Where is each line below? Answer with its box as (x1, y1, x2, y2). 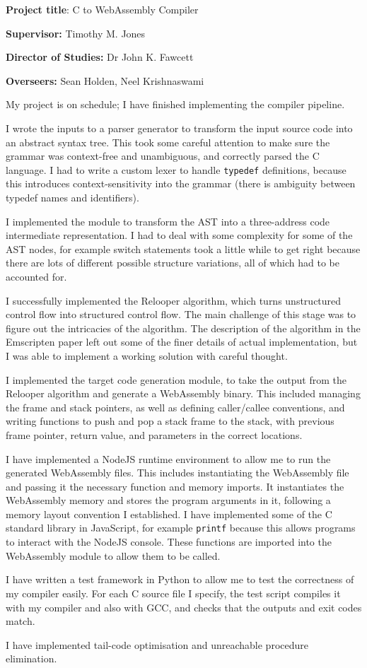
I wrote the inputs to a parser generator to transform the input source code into (6, 120, 353, 135)
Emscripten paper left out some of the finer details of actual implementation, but (6, 334, 358, 349)
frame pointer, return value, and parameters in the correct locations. (6, 427, 303, 442)
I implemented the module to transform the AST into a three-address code (6, 213, 330, 228)
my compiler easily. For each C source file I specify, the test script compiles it (6, 585, 341, 600)
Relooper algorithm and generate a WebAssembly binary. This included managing (6, 386, 361, 401)
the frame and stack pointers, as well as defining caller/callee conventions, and (6, 399, 345, 414)
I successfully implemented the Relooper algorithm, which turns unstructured (6, 293, 342, 307)
